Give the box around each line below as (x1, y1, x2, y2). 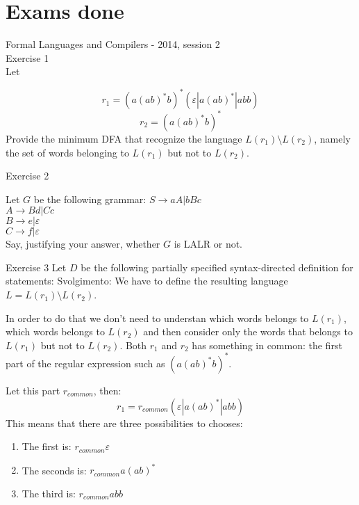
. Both (119, 337, 147, 352)
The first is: (22, 439, 72, 454)
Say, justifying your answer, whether (6, 237, 160, 251)
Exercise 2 (6, 168, 49, 183)
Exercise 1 (6, 50, 49, 65)
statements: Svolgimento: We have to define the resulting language (6, 273, 288, 288)
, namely (314, 131, 351, 145)
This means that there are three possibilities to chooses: (6, 415, 243, 430)
